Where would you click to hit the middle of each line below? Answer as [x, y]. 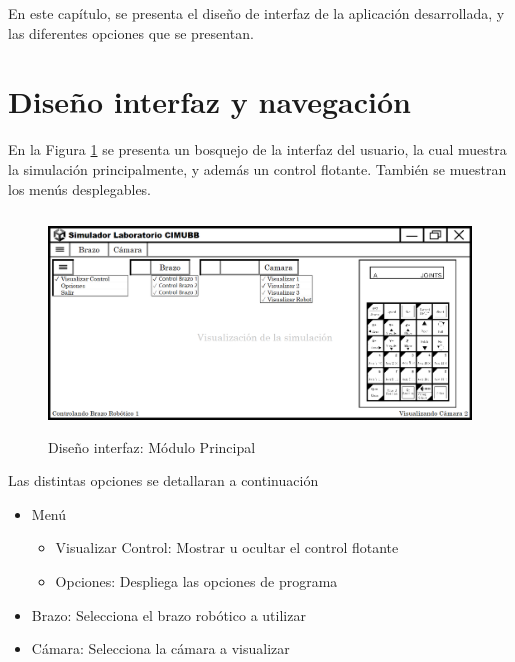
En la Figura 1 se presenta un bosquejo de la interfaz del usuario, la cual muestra [257, 149]
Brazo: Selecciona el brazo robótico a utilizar [168, 614]
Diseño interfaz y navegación [210, 101]
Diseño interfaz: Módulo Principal [152, 446]
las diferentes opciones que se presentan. [131, 32]
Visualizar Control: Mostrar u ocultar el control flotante [227, 547]
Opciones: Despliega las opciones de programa [196, 581]
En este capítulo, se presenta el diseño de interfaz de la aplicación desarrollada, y [256, 13]
